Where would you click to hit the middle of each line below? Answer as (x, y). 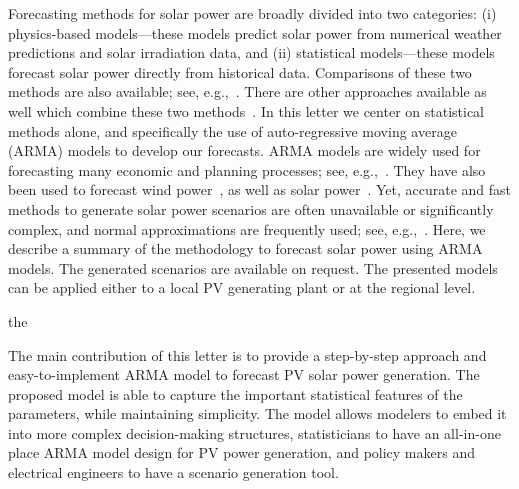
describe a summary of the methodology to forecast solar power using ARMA (245, 248)
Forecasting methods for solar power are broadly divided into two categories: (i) (252, 13)
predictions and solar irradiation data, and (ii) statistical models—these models (251, 52)
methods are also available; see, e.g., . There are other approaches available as (247, 91)
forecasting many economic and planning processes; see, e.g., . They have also (247, 169)
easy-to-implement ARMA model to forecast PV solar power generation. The (244, 374)
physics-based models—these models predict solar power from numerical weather (255, 32)
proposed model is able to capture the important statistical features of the (235, 393)
